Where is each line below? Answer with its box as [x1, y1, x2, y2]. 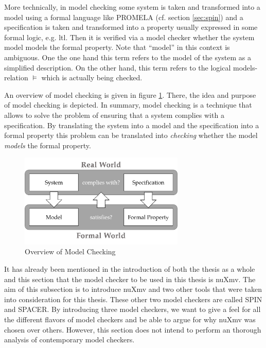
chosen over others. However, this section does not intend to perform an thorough [4, 324, 261, 335]
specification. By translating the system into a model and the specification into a [4, 119, 259, 130]
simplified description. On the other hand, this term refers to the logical [4, 62, 231, 73]
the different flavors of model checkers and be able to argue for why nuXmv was [4, 314, 256, 324]
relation [4, 72, 28, 83]
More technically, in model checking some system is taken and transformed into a [4, 2, 260, 12]
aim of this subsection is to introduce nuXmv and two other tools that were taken [4, 284, 262, 294]
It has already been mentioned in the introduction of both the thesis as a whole [4, 263, 255, 274]
